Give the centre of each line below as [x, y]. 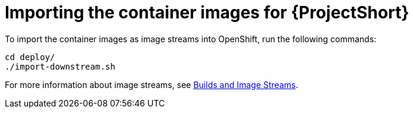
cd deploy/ [30, 57]
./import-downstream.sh [60, 66]
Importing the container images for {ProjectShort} [207, 12]
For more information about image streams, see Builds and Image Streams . [152, 84]
